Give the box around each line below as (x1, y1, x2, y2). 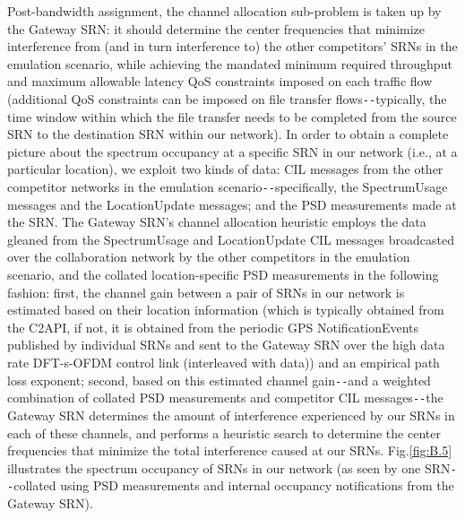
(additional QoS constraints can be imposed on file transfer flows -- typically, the (7, 89, 447, 108)
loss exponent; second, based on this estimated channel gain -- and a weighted (7, 370, 431, 389)
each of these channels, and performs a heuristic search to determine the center (7, 423, 441, 442)
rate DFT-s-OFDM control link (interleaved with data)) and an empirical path (7, 353, 440, 371)
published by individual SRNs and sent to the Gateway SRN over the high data (7, 335, 445, 354)
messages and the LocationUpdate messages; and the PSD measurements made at (7, 195, 457, 213)
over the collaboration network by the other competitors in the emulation (7, 247, 410, 266)
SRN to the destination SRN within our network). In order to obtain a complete (7, 125, 449, 143)
